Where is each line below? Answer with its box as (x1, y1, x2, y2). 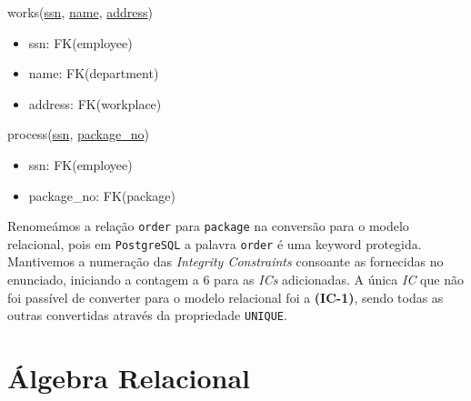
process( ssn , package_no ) (7, 125, 149, 144)
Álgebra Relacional (7, 359, 250, 396)
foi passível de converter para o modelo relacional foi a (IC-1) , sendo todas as (7, 287, 444, 306)
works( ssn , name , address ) (7, 3, 153, 21)
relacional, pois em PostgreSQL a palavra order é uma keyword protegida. (7, 234, 422, 253)
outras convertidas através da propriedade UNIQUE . (7, 306, 287, 325)
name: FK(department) (28, 64, 159, 83)
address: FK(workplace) (28, 94, 162, 113)
